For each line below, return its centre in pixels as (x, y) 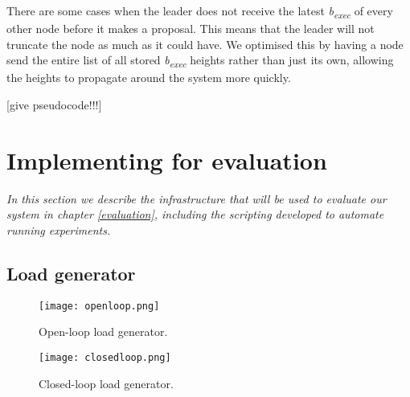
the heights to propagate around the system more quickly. (149, 78)
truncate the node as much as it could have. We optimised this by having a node (205, 44)
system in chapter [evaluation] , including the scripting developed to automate (195, 214)
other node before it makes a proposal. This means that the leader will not (191, 29)
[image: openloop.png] (99, 306)
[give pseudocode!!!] (54, 105)
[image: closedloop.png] (105, 357)
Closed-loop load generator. (106, 383)
